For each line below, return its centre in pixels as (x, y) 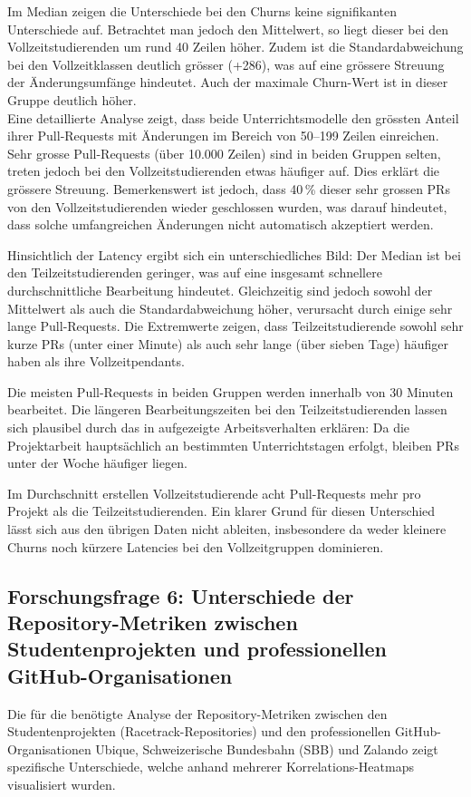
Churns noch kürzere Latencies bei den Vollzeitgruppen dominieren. (196, 546)
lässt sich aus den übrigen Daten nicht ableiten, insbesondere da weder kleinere (227, 529)
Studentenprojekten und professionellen (197, 649)
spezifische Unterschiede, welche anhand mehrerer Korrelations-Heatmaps (211, 767)
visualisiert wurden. (62, 784)
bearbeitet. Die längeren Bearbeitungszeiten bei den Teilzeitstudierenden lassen (227, 409)
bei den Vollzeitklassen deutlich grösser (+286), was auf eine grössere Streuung (226, 64)
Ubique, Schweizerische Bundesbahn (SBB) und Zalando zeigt (267, 748)
